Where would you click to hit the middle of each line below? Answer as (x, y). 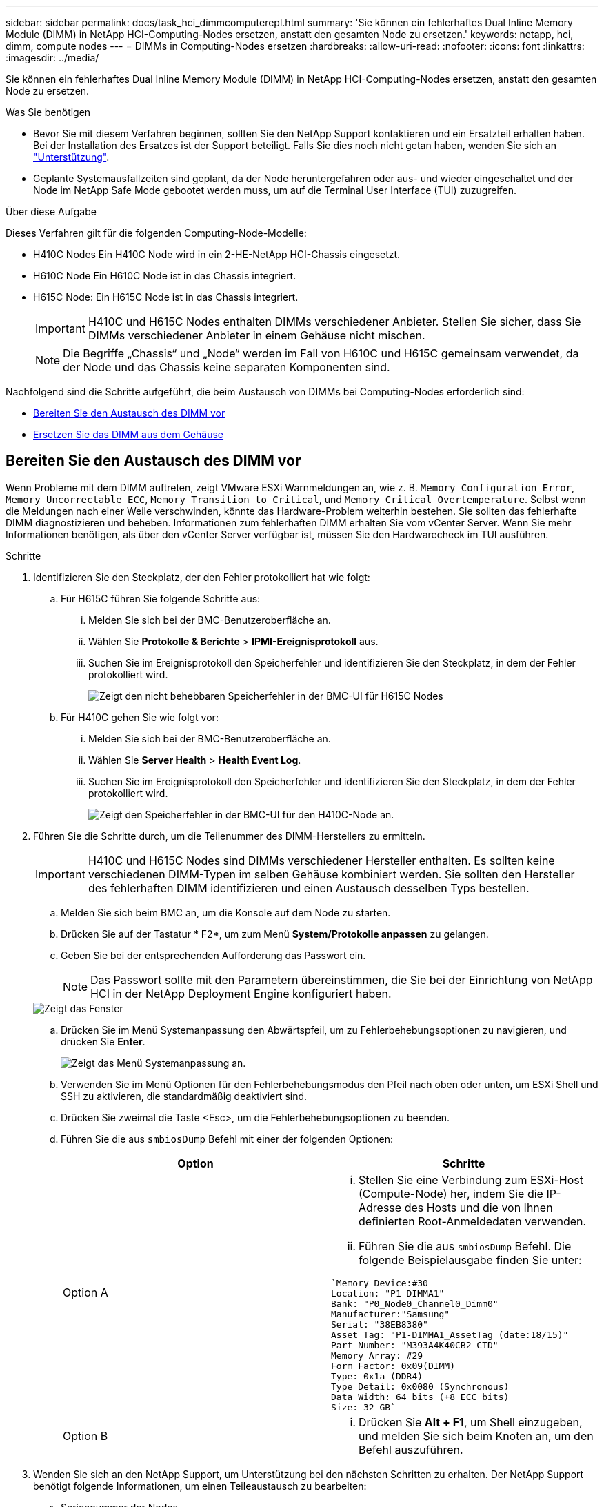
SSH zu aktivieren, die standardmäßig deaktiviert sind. (184, 1096)
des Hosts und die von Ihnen (479, 1207)
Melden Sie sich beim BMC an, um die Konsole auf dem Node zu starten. (226, 912)
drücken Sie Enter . (103, 1041)
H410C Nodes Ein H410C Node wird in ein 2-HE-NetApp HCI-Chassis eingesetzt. (217, 254)
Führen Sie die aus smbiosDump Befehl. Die (465, 1246)
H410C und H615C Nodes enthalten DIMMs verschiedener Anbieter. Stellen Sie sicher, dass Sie (334, 322)
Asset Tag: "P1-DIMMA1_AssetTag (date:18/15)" (450, 1334)
